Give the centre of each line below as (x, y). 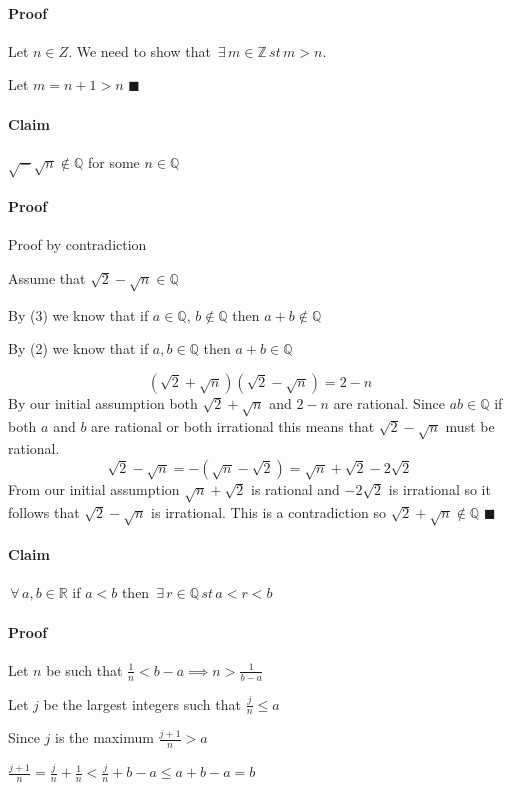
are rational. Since (389, 402)
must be (470, 425)
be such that (84, 669)
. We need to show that (139, 50)
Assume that (47, 277)
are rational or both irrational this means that (233, 425)
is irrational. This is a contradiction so (269, 511)
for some (113, 161)
